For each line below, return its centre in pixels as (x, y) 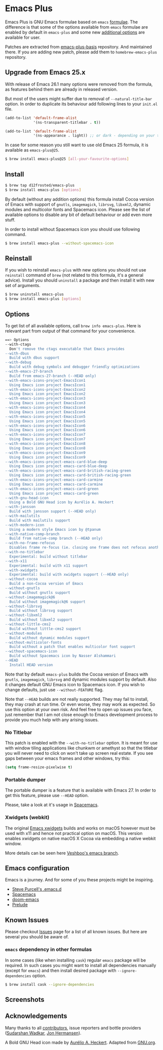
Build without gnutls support (40, 593)
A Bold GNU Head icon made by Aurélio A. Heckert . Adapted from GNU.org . (81, 1042)
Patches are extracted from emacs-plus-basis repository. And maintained (78, 47)
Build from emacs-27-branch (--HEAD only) (53, 376)
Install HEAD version (31, 665)
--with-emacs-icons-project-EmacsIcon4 (45, 408)
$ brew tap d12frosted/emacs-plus (40, 185)
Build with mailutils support (40, 520)
